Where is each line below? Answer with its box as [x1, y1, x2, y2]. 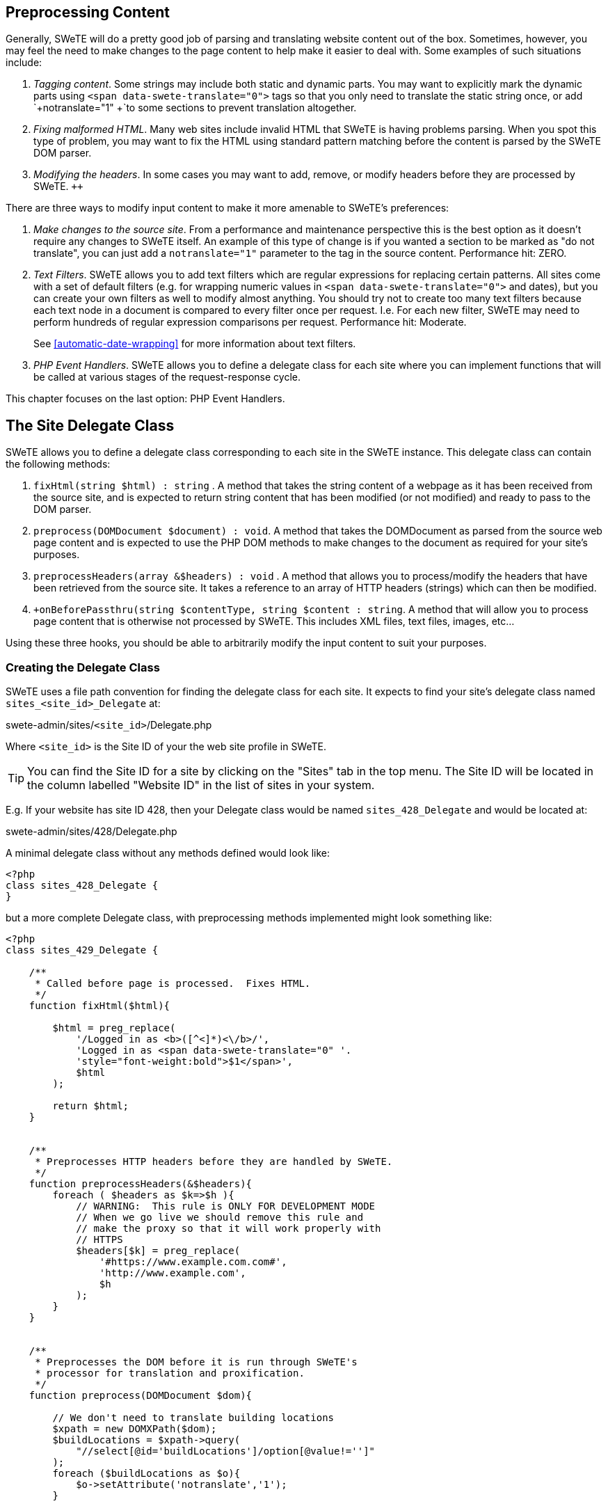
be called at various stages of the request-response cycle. [33, 371, 301, 383]
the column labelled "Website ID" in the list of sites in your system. [27, 778, 375, 793]
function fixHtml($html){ [29, 1000, 170, 1012]
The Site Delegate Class [6, 416, 175, 434]
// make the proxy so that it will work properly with [76, 1223, 381, 1235]
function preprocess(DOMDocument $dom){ [29, 1390, 253, 1402]
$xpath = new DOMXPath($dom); [52, 1423, 217, 1435]
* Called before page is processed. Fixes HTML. [35, 978, 311, 990]
